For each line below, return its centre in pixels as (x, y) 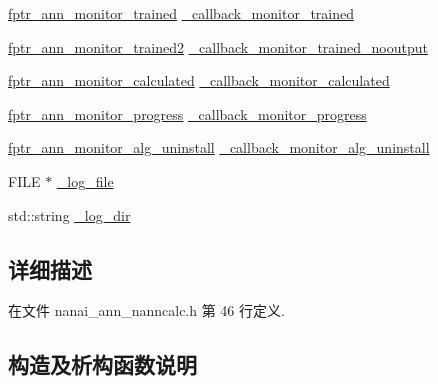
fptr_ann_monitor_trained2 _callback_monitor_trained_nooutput (218, 46)
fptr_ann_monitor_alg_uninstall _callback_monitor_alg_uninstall (219, 147)
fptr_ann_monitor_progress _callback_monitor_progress (187, 113)
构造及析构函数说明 (102, 364)
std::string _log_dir (69, 214)
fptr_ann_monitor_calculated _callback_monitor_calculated (199, 80)
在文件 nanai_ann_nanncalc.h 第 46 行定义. (146, 310)
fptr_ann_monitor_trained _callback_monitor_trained (181, 13)
